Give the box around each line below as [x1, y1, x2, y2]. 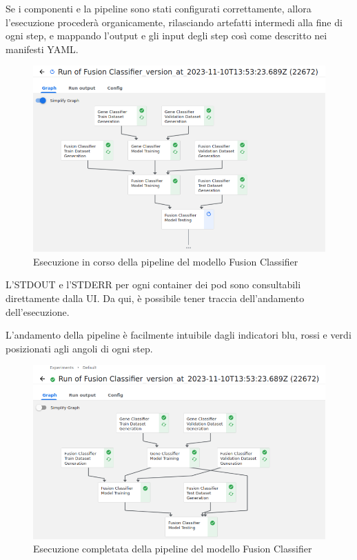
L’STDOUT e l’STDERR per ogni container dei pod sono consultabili [6, 277, 301, 292]
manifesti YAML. [6, 41, 79, 56]
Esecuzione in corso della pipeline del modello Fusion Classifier [33, 254, 298, 268]
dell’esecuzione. [6, 304, 70, 319]
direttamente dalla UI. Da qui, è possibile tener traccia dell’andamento [6, 291, 305, 306]
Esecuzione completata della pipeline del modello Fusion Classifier [33, 541, 312, 556]
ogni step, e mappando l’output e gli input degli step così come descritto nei [6, 28, 327, 43]
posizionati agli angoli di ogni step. [6, 341, 153, 355]
